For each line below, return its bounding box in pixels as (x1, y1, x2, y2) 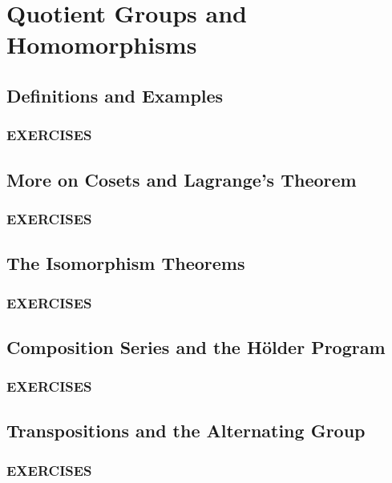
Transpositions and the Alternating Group (6, 418, 366, 443)
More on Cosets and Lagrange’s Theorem (6, 167, 357, 191)
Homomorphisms (6, 28, 197, 61)
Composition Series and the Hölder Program (6, 334, 386, 359)
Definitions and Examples (6, 83, 224, 107)
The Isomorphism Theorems (6, 251, 245, 276)
